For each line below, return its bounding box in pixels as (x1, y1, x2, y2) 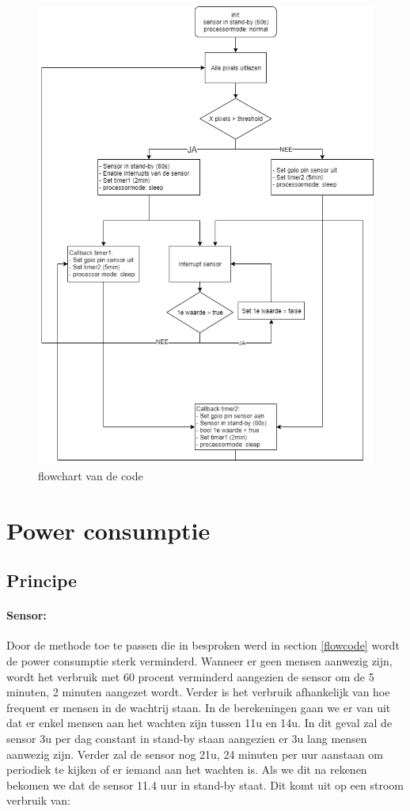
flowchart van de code (38, 467, 143, 483)
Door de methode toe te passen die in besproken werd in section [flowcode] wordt (6, 637, 400, 654)
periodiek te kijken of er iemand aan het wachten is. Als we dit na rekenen (6, 761, 367, 778)
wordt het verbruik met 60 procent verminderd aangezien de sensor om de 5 (6, 668, 374, 684)
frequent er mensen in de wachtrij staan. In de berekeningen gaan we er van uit (6, 699, 391, 715)
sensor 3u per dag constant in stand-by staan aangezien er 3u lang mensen (6, 730, 367, 746)
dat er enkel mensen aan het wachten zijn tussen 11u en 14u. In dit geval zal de (6, 714, 393, 731)
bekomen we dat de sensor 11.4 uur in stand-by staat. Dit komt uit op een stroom (6, 776, 404, 793)
